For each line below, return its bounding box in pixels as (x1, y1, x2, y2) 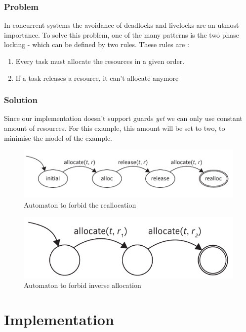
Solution (4, 94, 38, 106)
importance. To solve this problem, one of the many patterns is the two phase (4, 29, 240, 40)
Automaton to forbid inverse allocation (24, 280, 141, 290)
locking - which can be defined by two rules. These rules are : (4, 39, 189, 50)
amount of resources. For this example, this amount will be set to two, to (4, 123, 225, 133)
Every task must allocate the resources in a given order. (15, 56, 185, 66)
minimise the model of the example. (4, 132, 113, 143)
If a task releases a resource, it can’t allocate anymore (15, 72, 179, 83)
